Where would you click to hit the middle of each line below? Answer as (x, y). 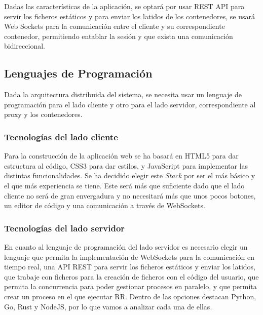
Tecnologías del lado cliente (61, 136)
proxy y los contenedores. (43, 114)
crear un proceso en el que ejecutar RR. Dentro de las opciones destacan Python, (130, 296)
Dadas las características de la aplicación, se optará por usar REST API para (124, 6)
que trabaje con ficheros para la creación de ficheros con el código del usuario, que (131, 276)
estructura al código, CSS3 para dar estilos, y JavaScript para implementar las (126, 165)
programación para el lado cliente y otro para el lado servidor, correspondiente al (130, 104)
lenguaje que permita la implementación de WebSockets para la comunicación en (129, 257)
